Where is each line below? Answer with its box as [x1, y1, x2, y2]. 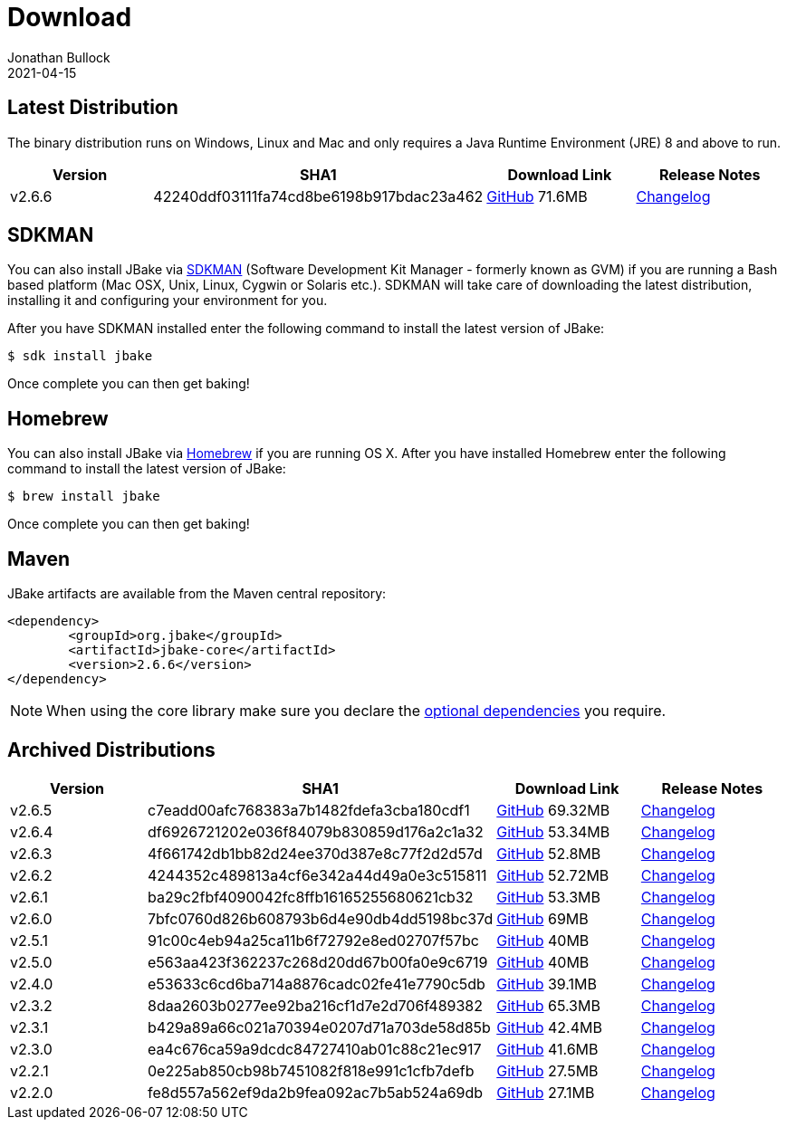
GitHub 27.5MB [496, 1061, 599, 1080]
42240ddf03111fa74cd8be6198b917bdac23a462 [153, 186, 484, 205]
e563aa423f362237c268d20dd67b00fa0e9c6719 [148, 952, 488, 971]
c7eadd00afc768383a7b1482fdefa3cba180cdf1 [148, 800, 470, 819]
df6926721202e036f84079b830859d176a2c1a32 [148, 822, 484, 841]
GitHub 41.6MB [496, 1039, 599, 1058]
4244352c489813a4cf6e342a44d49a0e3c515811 [148, 865, 487, 884]
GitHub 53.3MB [496, 887, 600, 906]
